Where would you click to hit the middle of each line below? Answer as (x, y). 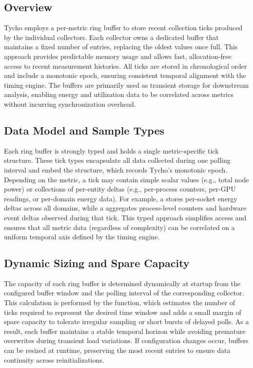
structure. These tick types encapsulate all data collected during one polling (117, 160)
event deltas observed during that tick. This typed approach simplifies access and (125, 217)
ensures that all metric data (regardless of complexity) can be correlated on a (119, 227)
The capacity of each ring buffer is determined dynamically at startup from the (122, 283)
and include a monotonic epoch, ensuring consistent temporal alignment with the (125, 75)
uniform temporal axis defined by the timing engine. (82, 237)
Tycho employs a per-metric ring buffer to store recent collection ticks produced (123, 28)
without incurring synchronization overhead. (70, 104)
